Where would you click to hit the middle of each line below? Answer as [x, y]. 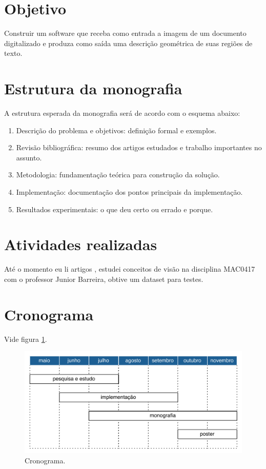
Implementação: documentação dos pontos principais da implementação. [129, 192]
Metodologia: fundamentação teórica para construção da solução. [118, 175]
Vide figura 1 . [26, 339]
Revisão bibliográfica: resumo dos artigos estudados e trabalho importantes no [139, 147]
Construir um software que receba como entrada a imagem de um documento [125, 33]
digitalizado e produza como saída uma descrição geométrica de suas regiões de [128, 43]
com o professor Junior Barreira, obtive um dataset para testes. [104, 279]
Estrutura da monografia [93, 88]
